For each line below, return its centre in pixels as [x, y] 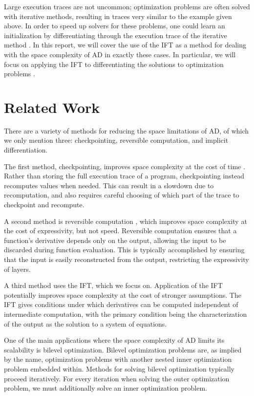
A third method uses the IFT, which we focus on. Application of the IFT [113, 285]
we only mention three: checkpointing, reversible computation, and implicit [116, 140]
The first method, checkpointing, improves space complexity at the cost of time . [125, 166]
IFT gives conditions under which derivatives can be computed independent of [121, 304]
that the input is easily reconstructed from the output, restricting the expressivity [127, 259]
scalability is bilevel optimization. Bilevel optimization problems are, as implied [123, 349]
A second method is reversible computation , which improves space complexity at [126, 221]
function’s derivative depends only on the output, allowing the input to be [115, 240]
